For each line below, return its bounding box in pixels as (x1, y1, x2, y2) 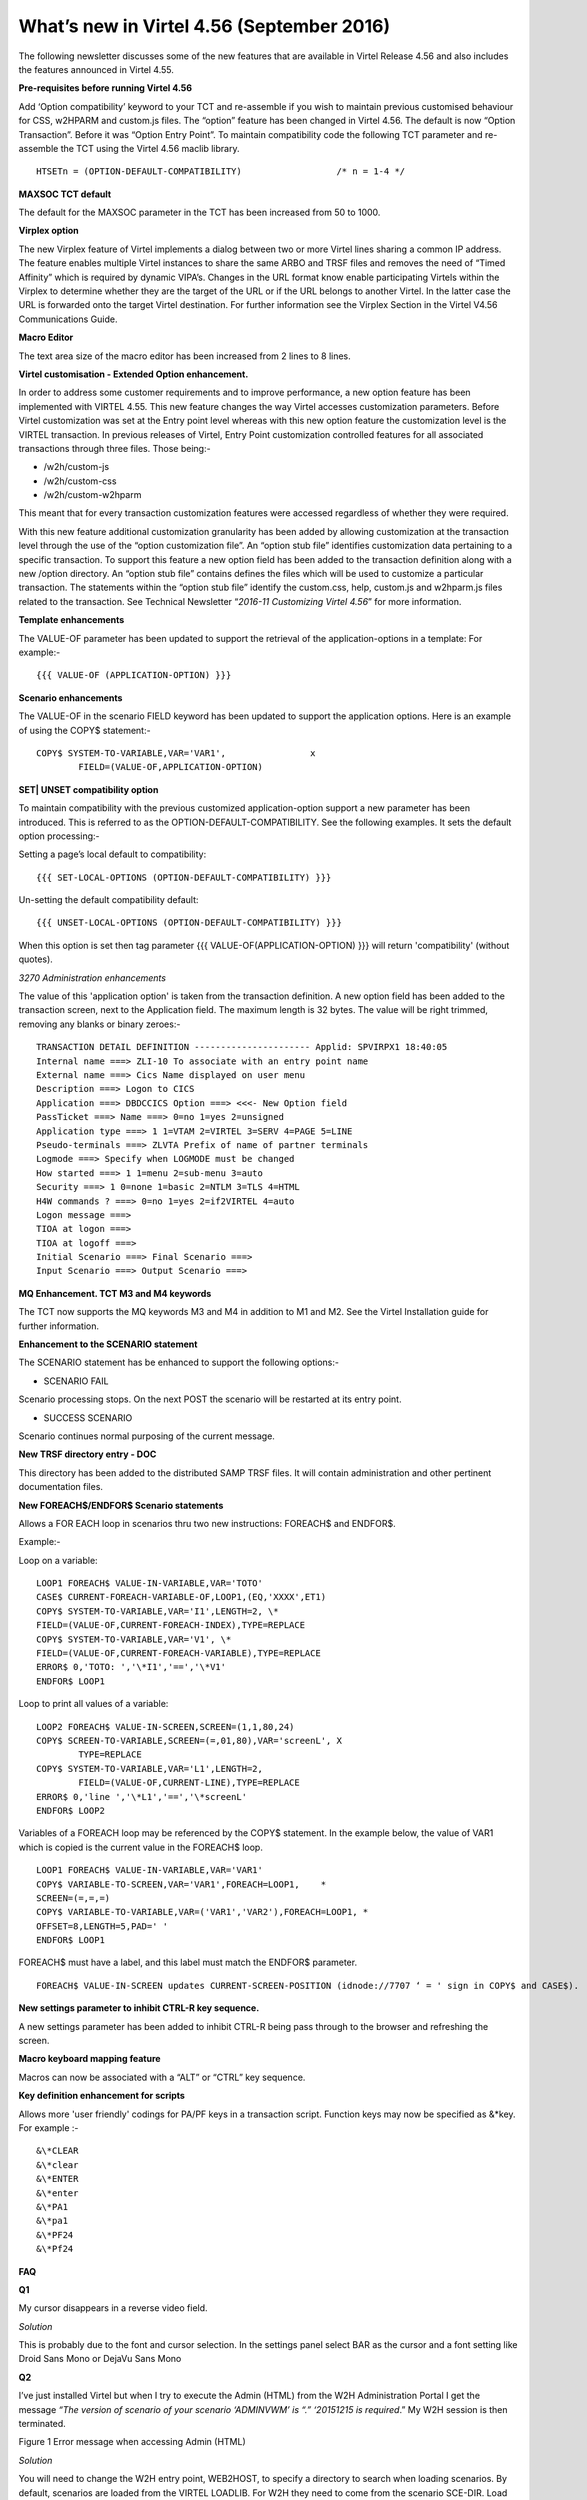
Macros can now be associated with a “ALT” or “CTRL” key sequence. (18, 2071, 306, 2083)
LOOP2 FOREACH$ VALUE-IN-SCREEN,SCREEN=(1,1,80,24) (36, 1721, 295, 1732)
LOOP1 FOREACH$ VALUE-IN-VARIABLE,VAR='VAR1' (36, 1865, 264, 1876)
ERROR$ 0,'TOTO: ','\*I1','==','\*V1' (36, 1661, 227, 1673)
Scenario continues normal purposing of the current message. (18, 1430, 275, 1442)
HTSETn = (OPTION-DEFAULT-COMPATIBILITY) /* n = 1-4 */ (36, 166, 406, 177)
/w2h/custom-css (43, 475, 117, 487)
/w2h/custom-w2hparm (43, 489, 142, 501)
